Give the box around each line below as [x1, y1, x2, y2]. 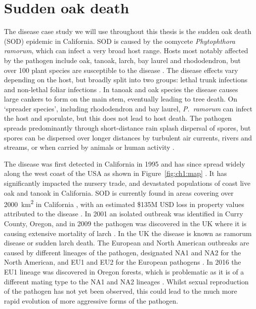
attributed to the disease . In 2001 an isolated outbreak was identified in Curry [4, 208, 243, 219]
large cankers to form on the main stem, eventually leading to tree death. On [4, 94, 238, 104]
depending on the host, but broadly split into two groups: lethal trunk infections [4, 74, 248, 85]
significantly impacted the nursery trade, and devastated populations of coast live [4, 178, 251, 188]
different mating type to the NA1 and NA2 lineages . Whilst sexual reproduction [4, 276, 249, 286]
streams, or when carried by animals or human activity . [4, 142, 174, 152]
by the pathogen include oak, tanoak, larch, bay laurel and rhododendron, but [4, 55, 241, 65]
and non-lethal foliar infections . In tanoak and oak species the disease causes [4, 84, 238, 94]
